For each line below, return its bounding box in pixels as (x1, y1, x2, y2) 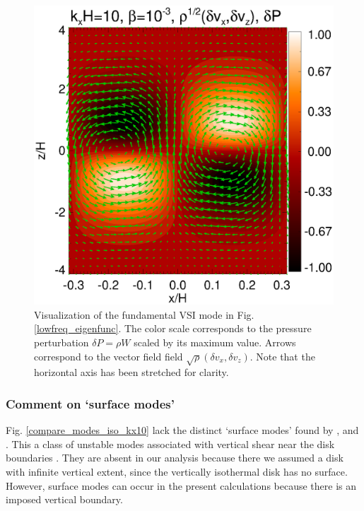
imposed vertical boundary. (6, 492, 123, 507)
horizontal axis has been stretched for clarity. (34, 365, 229, 380)
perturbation (34, 334, 89, 349)
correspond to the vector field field (34, 348, 183, 363)
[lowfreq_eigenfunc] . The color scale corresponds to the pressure (34, 321, 312, 336)
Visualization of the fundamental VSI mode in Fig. (34, 307, 254, 322)
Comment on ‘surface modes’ (6, 394, 175, 412)
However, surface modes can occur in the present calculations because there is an (6, 478, 357, 493)
